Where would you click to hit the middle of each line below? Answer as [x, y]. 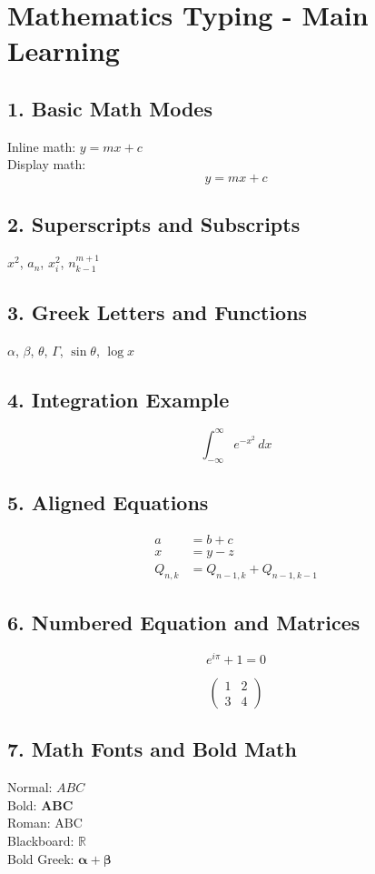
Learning [64, 50]
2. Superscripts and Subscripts [154, 224]
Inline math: [42, 146]
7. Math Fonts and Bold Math [152, 749]
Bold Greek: [41, 858]
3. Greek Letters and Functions [158, 311]
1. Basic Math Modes [110, 108]
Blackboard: [41, 840]
